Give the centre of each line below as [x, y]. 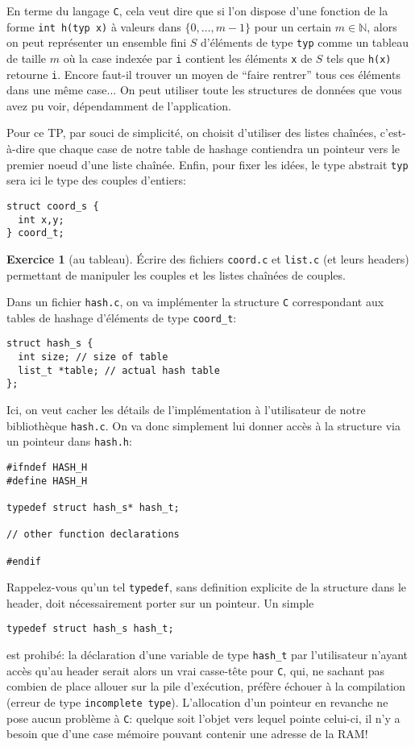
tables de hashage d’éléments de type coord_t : [122, 317]
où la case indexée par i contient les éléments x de [188, 58]
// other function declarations [93, 535]
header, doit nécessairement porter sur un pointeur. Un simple [160, 602]
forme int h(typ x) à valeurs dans [94, 26]
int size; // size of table [93, 357]
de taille [26, 58]
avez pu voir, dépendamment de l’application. [119, 105]
